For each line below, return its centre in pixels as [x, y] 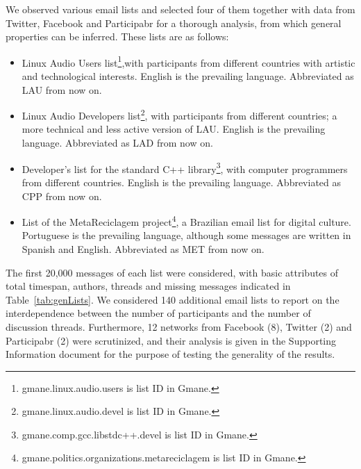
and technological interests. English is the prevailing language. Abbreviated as [188, 76]
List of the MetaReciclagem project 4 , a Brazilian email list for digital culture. [186, 221]
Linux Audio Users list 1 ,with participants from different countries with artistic [188, 61]
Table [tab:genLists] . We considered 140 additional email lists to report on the [173, 299]
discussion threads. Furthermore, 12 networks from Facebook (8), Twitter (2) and [179, 326]
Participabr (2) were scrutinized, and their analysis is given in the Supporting [171, 340]
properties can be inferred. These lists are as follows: [117, 36]
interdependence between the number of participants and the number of [158, 313]
